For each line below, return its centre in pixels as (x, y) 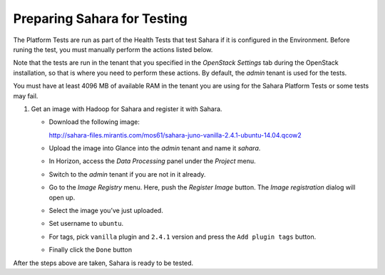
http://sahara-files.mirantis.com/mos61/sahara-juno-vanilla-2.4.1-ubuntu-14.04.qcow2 (175, 135)
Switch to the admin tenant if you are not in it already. (127, 174)
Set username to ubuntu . (86, 224)
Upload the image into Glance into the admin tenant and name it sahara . (155, 148)
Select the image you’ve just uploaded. (106, 211)
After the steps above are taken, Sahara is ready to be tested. (103, 263)
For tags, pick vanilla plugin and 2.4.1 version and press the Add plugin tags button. (183, 237)
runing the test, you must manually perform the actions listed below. (113, 49)
